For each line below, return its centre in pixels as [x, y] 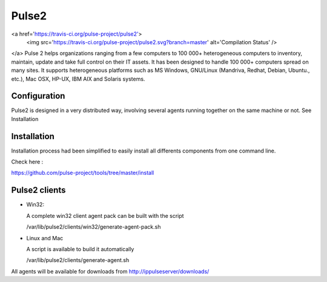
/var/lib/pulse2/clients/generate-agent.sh [78, 260]
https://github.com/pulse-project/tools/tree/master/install [83, 173]
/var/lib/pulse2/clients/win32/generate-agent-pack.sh [94, 227]
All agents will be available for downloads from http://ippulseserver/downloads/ [110, 271]
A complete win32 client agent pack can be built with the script [105, 215]
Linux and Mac [45, 238]
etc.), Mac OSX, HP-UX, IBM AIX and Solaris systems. [78, 79]
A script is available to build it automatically [80, 249]
